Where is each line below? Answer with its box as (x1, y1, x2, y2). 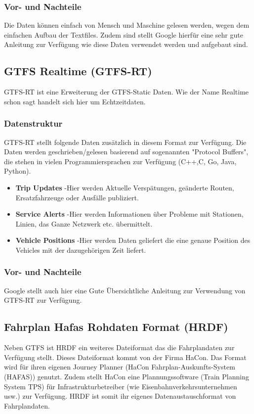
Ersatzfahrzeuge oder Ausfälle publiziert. (15, 192, 139, 202)
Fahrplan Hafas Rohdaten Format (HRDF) (4, 319, 228, 334)
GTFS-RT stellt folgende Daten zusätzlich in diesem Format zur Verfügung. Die (4, 137, 247, 147)
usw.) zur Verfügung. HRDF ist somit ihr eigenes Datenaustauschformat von (4, 391, 236, 401)
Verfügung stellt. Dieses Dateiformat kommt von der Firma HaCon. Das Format (4, 352, 247, 362)
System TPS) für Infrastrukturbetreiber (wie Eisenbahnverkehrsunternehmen (4, 381, 237, 391)
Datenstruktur (4, 117, 63, 130)
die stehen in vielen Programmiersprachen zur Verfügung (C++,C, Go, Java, (4, 156, 237, 166)
